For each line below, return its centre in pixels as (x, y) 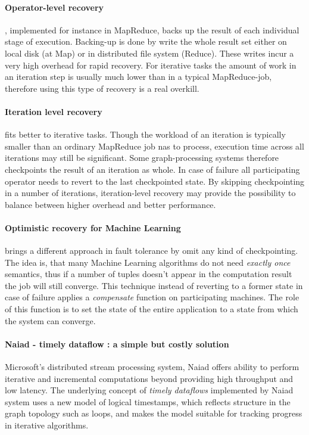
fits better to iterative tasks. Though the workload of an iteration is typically (145, 134)
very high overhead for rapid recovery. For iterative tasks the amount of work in (151, 65)
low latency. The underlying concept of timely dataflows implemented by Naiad (149, 390)
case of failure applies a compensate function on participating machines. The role (152, 297)
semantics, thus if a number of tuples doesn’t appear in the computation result (149, 274)
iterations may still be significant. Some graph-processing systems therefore (142, 158)
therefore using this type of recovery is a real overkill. (102, 88)
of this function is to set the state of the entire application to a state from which (152, 309)
